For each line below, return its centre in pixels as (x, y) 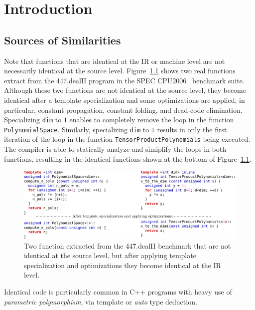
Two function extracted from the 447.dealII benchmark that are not (127, 245)
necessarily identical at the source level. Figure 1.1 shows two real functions (120, 71)
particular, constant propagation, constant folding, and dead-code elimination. (123, 110)
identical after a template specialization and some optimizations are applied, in (125, 100)
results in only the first (192, 129)
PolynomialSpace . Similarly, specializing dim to (77, 129)
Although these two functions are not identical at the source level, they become (125, 90)
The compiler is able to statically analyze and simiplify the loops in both (115, 149)
